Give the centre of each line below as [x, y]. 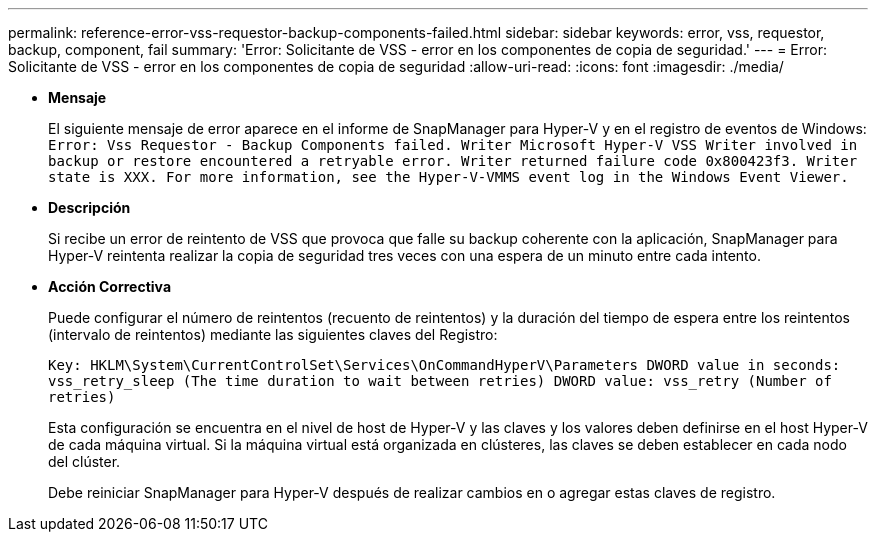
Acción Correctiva [110, 286]
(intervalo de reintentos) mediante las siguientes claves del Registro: [273, 334]
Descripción [89, 207]
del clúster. [84, 461]
